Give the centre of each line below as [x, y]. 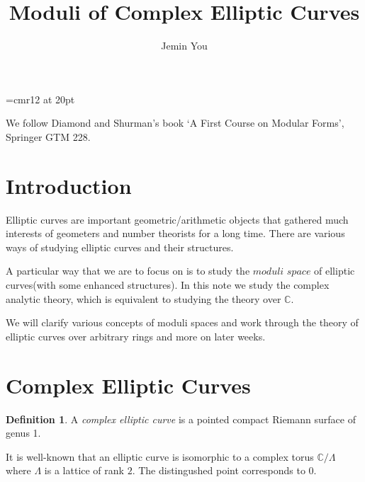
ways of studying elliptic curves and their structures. [120, 247]
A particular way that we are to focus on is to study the [128, 271]
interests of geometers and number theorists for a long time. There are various [175, 233]
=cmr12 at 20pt [40, 99]
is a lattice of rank [84, 470]
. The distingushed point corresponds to [219, 470]
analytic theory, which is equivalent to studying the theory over [144, 298]
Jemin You [184, 46]
